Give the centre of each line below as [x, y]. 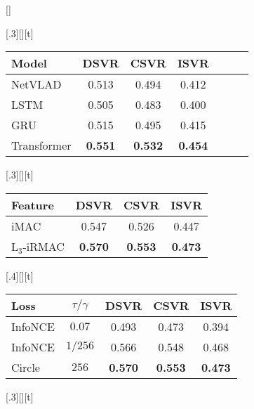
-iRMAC [44, 246]
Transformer [41, 145]
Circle [26, 368]
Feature [33, 204]
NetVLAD [36, 84]
